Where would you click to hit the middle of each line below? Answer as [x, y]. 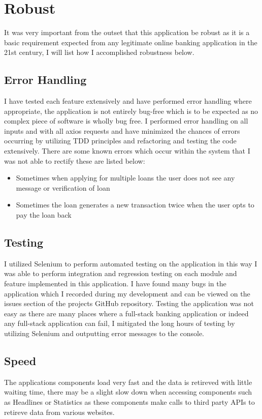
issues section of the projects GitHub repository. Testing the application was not [129, 303]
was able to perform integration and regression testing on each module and [121, 273]
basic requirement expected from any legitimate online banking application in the [131, 42]
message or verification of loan [63, 187]
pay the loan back [44, 215]
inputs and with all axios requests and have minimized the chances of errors [122, 130]
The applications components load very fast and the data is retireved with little [128, 382]
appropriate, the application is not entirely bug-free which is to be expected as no [131, 111]
